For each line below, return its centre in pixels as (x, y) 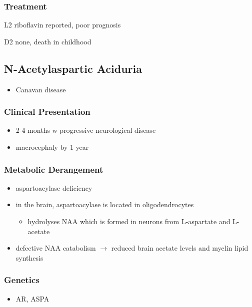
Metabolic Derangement (54, 169)
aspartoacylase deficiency (54, 187)
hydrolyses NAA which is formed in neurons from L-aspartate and (129, 221)
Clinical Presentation (47, 112)
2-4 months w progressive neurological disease (86, 130)
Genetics (22, 280)
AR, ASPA (32, 298)
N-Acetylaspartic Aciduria (73, 68)
